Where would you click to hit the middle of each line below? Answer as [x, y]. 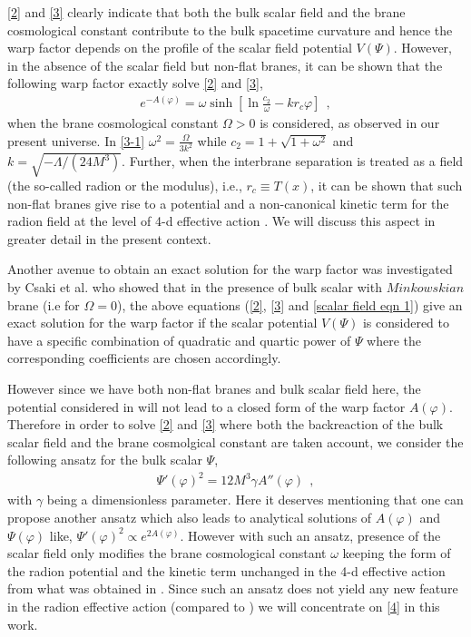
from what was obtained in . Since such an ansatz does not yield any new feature [233, 588]
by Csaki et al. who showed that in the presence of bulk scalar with [195, 287]
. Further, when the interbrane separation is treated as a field [293, 161]
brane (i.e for [44, 304]
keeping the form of [397, 553]
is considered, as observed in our [350, 123]
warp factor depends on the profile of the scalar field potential [180, 48]
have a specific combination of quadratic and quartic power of [179, 340]
